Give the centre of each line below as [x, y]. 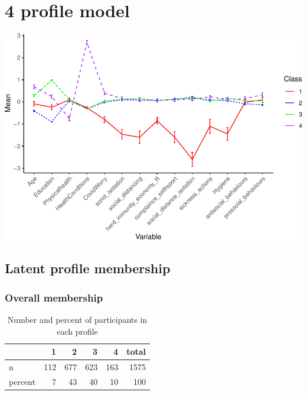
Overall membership [54, 297]
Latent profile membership [88, 268]
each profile [77, 331]
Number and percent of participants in [77, 320]
